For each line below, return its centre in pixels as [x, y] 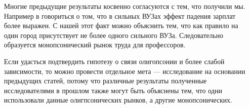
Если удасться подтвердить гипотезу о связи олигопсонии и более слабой [114, 61]
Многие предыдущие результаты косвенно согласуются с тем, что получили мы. [125, 6]
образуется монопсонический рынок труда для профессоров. [95, 45]
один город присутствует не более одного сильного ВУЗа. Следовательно [114, 35]
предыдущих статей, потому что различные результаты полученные [105, 81]
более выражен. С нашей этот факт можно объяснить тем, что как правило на [121, 25]
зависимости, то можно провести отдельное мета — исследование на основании [125, 71]
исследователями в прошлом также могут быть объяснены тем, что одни [113, 90]
